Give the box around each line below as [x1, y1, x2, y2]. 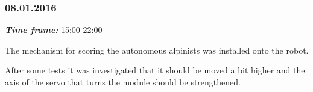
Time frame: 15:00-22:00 [5, 23, 103, 36]
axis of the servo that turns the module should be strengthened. [5, 76, 241, 88]
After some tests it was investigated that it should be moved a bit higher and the [5, 64, 305, 76]
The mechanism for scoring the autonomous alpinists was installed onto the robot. [5, 43, 309, 56]
